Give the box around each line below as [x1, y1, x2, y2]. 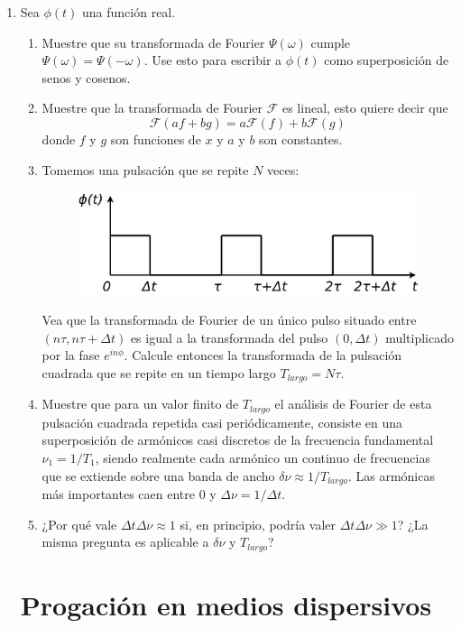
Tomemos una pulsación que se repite [41, 160, 249, 179]
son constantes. [259, 129, 343, 148]
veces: [267, 160, 300, 179]
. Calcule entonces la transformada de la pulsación [124, 346, 402, 365]
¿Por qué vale [41, 514, 117, 533]
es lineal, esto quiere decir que [281, 98, 448, 117]
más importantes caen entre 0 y [41, 484, 217, 503]
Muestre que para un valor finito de [41, 394, 239, 413]
